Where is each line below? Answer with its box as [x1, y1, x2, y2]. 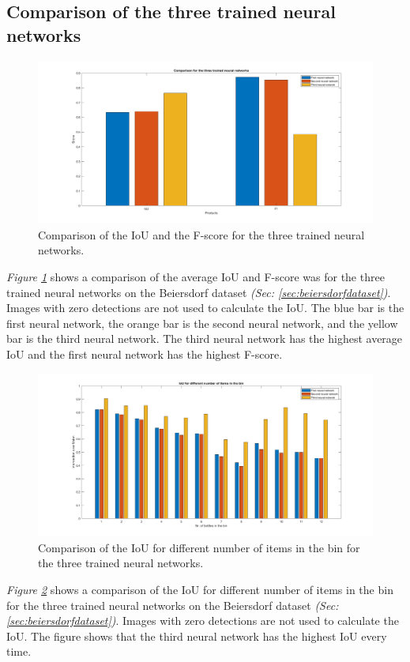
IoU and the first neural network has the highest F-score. [6, 345, 283, 362]
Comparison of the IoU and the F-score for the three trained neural [38, 226, 365, 243]
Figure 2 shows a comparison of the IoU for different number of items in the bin [6, 581, 393, 597]
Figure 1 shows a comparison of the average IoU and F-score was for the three [6, 268, 385, 284]
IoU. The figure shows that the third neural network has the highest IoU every [6, 627, 387, 644]
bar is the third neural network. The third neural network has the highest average [6, 330, 403, 347]
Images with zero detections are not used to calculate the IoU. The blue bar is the [6, 299, 404, 316]
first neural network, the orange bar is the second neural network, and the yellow [6, 314, 398, 331]
